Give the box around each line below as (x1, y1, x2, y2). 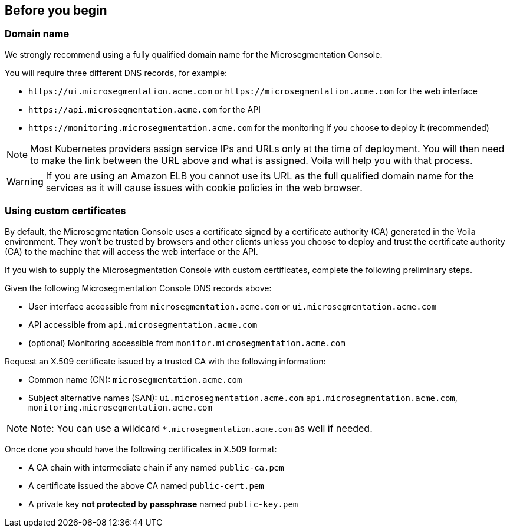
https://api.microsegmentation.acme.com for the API (28, 104, 261, 114)
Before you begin (5, 3, 107, 18)
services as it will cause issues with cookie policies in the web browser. (45, 181, 363, 193)
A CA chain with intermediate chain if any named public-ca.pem (28, 462, 284, 472)
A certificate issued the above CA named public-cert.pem (28, 480, 264, 491)
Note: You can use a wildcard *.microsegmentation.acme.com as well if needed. (30, 422, 373, 434)
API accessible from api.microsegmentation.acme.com (28, 319, 258, 330)
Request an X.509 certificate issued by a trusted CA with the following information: (5, 356, 326, 366)
